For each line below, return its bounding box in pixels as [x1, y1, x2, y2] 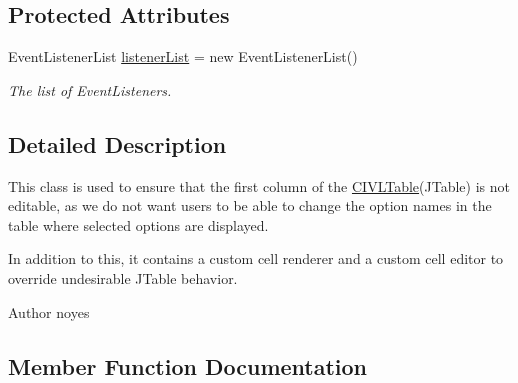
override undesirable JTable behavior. [8, 267, 238, 288]
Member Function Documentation [8, 350, 368, 381]
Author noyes [8, 301, 90, 322]
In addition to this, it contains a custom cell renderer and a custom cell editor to [8, 248, 504, 269]
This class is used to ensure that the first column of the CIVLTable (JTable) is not [8, 175, 510, 196]
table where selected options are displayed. [8, 214, 269, 235]
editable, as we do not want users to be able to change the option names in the [8, 195, 492, 216]
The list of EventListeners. [8, 79, 172, 100]
